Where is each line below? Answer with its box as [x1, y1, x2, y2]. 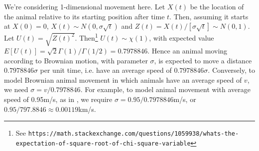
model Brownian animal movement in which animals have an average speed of [4, 74, 242, 85]
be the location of [190, 1, 244, 11]
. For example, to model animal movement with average [80, 84, 251, 95]
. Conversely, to [208, 65, 255, 75]
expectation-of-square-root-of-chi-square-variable [15, 140, 191, 147]
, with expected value [149, 32, 214, 43]
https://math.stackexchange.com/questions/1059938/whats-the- [28, 130, 239, 138]
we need [4, 84, 28, 95]
